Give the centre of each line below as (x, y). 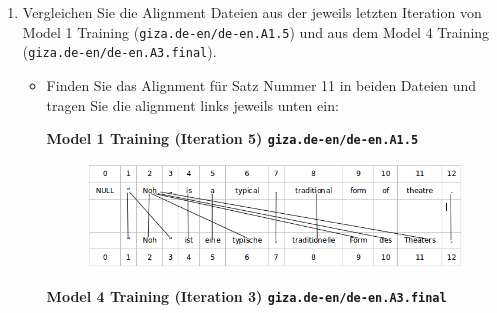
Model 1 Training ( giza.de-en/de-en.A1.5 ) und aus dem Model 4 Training (256, 31)
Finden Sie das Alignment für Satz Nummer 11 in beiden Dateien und (261, 84)
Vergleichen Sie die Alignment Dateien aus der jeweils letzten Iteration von (252, 12)
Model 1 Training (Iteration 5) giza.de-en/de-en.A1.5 (232, 138)
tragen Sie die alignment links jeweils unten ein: (192, 104)
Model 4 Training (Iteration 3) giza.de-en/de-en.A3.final (246, 296)
